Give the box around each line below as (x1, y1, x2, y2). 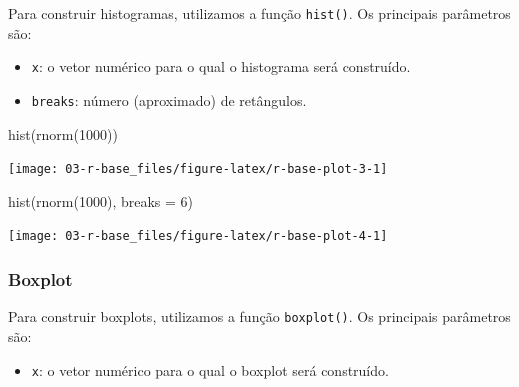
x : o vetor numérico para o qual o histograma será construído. (31, 56, 411, 77)
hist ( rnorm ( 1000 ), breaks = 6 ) (8, 190, 194, 211)
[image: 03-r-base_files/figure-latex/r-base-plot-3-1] (8, 162, 388, 177)
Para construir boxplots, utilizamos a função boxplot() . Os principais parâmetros (8, 306, 511, 327)
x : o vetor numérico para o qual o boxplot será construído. (31, 359, 389, 380)
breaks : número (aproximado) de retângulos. (31, 89, 307, 110)
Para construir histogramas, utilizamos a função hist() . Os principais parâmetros (8, 3, 511, 23)
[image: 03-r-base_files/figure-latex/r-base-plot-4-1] (8, 229, 388, 244)
